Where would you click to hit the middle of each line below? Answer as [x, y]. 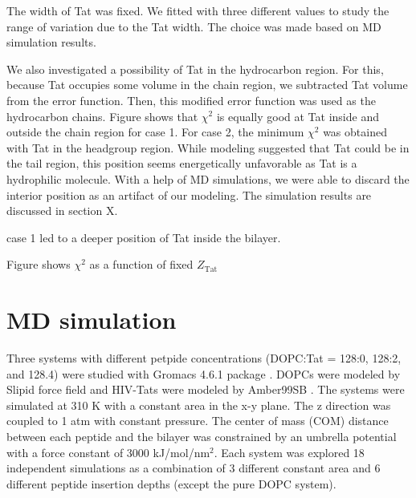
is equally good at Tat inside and [298, 116]
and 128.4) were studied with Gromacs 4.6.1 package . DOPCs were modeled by [204, 373]
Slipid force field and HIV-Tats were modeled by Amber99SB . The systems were [206, 389]
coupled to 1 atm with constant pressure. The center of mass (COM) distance [198, 421]
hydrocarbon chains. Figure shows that [102, 116]
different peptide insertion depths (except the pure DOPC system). [171, 483]
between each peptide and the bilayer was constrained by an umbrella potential [202, 436]
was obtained [355, 132]
